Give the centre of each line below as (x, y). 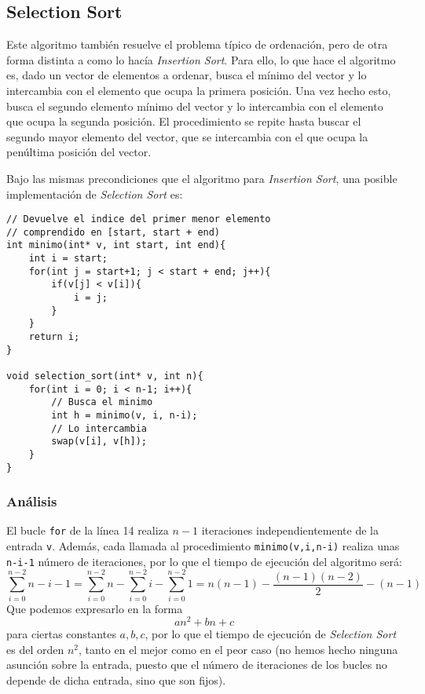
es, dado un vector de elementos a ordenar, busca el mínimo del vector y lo (187, 75)
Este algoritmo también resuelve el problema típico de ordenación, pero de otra (197, 44)
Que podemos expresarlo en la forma (95, 608)
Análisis (32, 501)
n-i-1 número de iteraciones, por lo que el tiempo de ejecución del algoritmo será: (204, 561)
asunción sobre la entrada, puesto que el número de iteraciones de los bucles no (197, 665)
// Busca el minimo (102, 402)
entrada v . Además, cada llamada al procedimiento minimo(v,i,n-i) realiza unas (203, 546)
